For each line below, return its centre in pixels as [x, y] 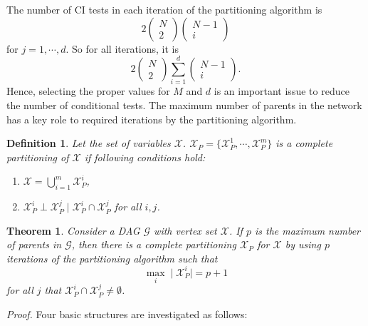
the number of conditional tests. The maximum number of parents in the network [184, 105]
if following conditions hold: [145, 157]
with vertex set [185, 230]
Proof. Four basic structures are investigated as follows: [127, 314]
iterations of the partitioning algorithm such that [112, 258]
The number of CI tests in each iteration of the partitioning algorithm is [164, 9]
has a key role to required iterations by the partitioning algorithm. [152, 119]
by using [303, 244]
